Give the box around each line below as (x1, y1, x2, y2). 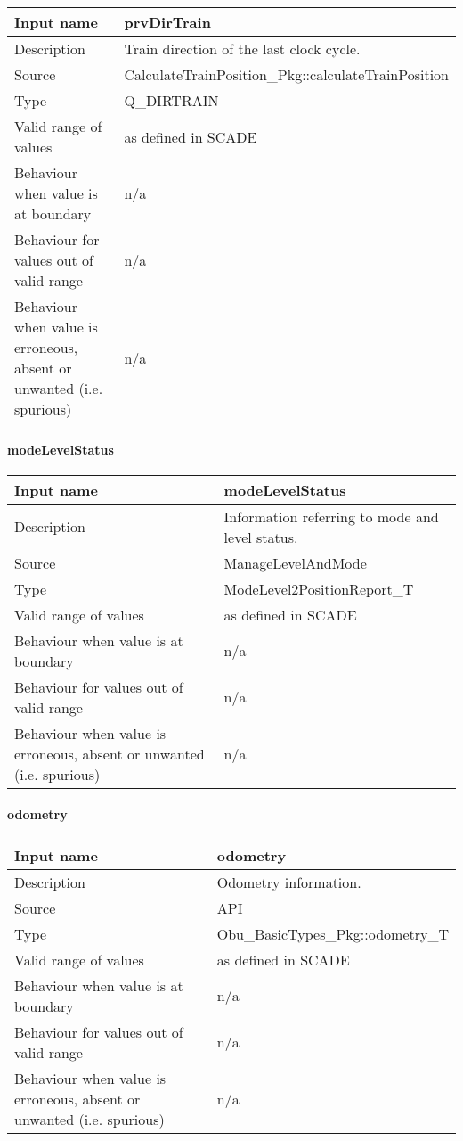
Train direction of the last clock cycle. (124, 38, 361, 59)
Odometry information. (216, 871, 361, 892)
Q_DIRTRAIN (124, 90, 219, 111)
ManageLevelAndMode (223, 552, 367, 573)
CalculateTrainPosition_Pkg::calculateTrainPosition (124, 64, 449, 85)
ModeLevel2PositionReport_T (223, 578, 414, 599)
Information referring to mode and (223, 505, 439, 527)
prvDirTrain (124, 12, 211, 32)
